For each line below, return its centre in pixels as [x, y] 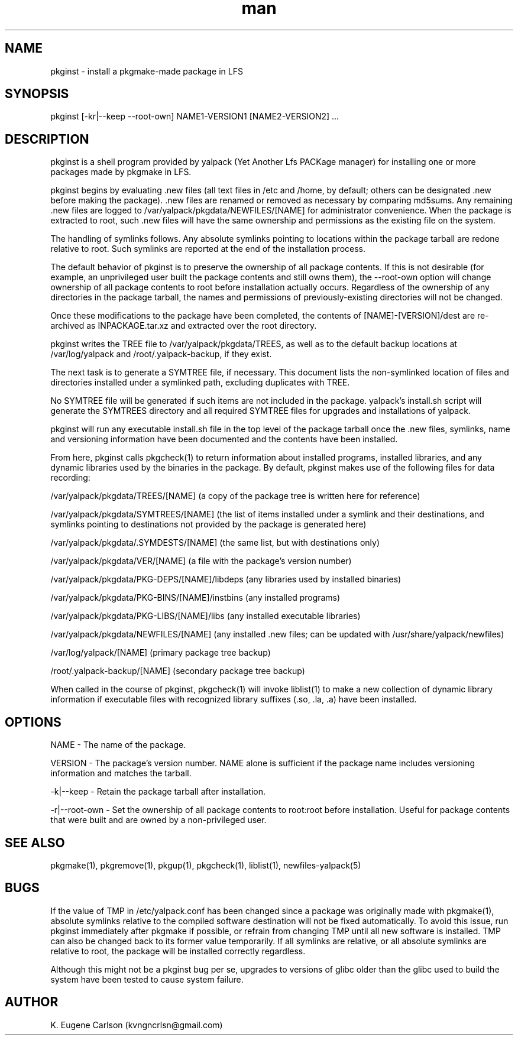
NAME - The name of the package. [118, 745]
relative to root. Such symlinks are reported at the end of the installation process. [208, 249]
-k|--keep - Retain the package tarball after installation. [158, 792]
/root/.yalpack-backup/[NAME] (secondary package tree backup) [178, 671]
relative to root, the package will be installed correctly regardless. [178, 951]
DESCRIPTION [47, 139]
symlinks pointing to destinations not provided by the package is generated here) [208, 524]
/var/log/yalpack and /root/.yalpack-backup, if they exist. [161, 354]
